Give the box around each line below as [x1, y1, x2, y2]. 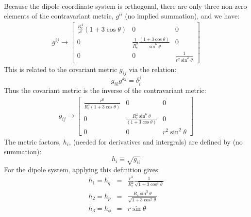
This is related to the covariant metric [4, 64, 117, 74]
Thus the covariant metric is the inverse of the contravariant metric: [4, 85, 206, 95]
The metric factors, [4, 136, 61, 146]
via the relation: [129, 64, 177, 74]
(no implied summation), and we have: [125, 10, 240, 20]
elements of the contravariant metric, [4, 10, 114, 20]
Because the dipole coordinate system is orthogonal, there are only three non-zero [4, 1, 247, 11]
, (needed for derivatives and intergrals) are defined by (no [69, 136, 243, 146]
